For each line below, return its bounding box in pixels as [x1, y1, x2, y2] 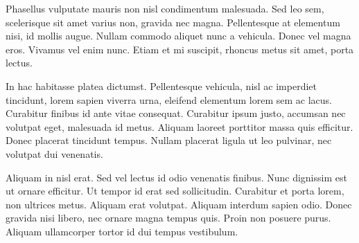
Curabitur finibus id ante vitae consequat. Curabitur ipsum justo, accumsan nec [6, 106, 346, 120]
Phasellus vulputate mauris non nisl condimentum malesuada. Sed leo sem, [6, 1, 324, 15]
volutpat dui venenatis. [6, 146, 103, 161]
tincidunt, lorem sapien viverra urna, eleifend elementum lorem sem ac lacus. [6, 92, 332, 107]
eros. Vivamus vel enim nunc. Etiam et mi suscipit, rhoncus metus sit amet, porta [6, 42, 354, 56]
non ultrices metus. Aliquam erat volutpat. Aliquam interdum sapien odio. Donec [6, 197, 352, 211]
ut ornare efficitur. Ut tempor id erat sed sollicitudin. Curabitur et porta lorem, [6, 183, 344, 198]
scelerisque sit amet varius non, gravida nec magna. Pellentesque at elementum [6, 15, 340, 29]
